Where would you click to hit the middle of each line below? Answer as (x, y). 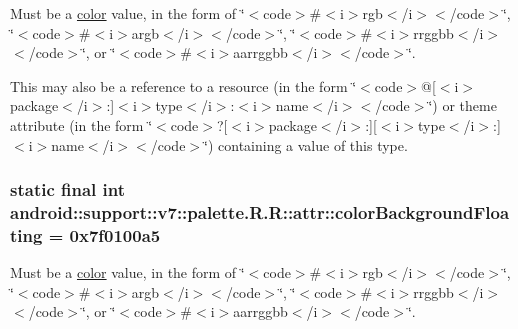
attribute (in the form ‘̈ (81, 124)
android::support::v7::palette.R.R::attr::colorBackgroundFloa (260, 212)
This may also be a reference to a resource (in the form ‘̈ (183, 85)
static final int (68, 189)
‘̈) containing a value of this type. (306, 144)
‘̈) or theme (462, 105)
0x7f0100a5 (115, 234)
